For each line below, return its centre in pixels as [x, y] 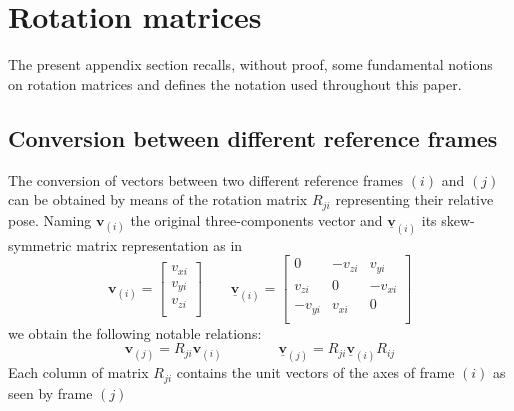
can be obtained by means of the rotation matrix [158, 199]
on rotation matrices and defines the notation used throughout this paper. [235, 83]
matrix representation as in [159, 244]
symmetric [40, 244]
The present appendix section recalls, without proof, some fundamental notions [250, 64]
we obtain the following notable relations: [135, 332]
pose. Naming [50, 219]
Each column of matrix [78, 372]
